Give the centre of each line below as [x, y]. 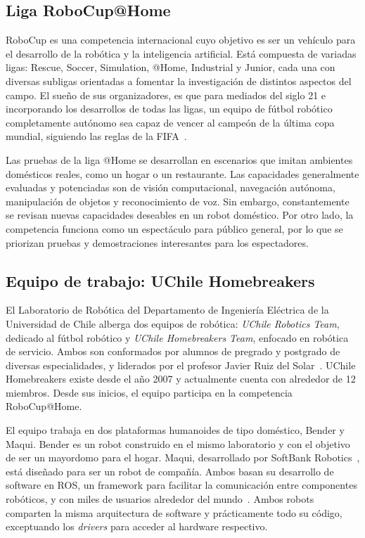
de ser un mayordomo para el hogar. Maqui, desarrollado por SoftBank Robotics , [183, 457]
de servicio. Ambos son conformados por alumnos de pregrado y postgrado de [173, 351]
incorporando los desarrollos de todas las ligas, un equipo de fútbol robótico [169, 109]
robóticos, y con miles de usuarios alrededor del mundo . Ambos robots [160, 499]
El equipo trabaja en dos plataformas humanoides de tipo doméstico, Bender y [175, 430]
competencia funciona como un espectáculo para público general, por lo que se [174, 228]
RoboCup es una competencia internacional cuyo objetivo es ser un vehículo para [181, 40]
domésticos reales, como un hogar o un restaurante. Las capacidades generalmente [182, 173]
